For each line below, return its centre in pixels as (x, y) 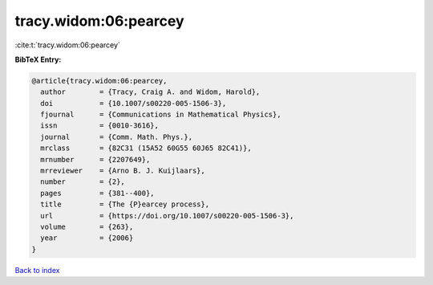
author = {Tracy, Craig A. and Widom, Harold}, (150, 92)
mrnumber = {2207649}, (95, 159)
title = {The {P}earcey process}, (125, 204)
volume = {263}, (87, 227)
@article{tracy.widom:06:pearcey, (99, 81)
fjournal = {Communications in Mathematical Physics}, (161, 115)
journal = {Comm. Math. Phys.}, (116, 137)
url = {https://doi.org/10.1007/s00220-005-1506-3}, (167, 216)
